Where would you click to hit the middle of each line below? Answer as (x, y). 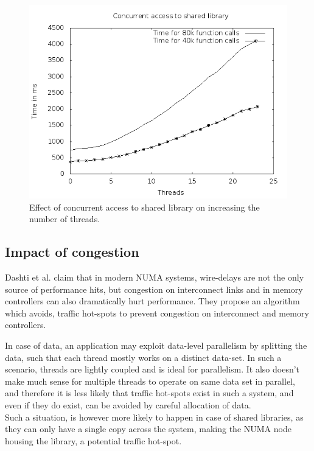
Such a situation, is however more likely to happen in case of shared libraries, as (154, 417)
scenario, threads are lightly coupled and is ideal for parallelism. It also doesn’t (152, 369)
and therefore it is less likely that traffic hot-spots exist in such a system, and (149, 393)
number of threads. (65, 219)
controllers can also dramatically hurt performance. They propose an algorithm (152, 301)
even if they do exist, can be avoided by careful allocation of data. (128, 404)
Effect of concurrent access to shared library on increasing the (145, 207)
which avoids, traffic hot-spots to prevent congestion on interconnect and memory (157, 313)
